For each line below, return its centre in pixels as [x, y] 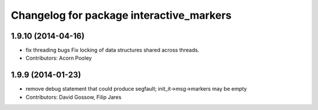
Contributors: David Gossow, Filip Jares [74, 97]
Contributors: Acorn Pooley [59, 58]
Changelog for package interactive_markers [121, 15]
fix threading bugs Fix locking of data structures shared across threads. [112, 50]
